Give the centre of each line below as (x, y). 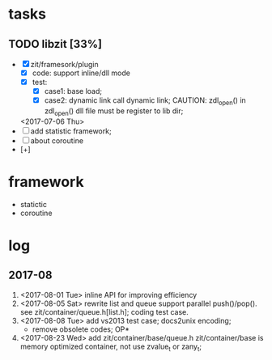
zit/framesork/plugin (64, 64)
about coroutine (57, 140)
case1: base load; (73, 91)
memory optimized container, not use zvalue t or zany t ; (111, 347)
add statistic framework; (71, 131)
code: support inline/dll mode (81, 73)
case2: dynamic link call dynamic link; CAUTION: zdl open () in (145, 101)
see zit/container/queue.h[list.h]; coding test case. (104, 311)
